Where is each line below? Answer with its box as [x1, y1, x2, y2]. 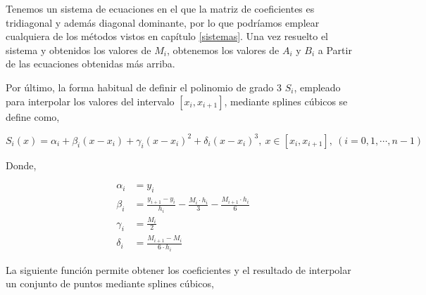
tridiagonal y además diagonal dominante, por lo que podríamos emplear [6, 15, 320, 29]
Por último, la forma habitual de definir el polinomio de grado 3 [6, 79, 282, 94]
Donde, [6, 157, 37, 172]
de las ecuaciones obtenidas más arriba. [6, 56, 175, 71]
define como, [6, 109, 60, 124]
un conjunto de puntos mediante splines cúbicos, [6, 276, 214, 291]
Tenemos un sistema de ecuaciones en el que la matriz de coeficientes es [6, 1, 315, 15]
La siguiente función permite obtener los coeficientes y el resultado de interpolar [6, 262, 351, 277]
